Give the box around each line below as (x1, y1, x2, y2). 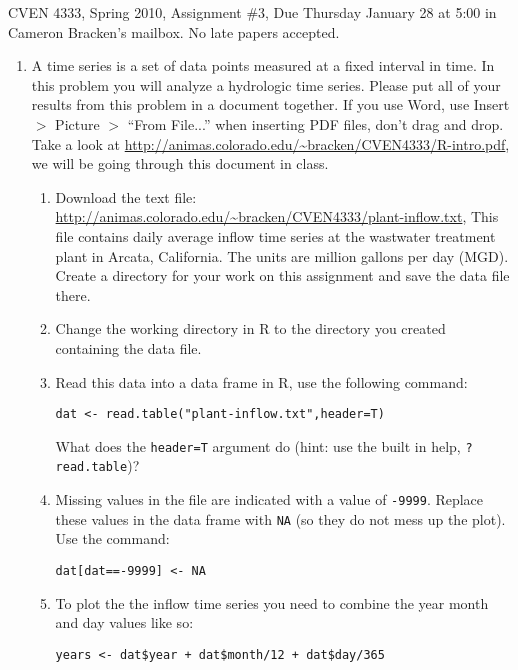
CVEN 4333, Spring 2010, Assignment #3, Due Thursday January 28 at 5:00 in (8, 2, 497, 22)
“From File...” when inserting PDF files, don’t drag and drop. (127, 113, 504, 134)
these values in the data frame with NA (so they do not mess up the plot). (55, 508, 506, 529)
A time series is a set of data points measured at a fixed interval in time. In (31, 55, 495, 76)
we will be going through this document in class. (31, 153, 329, 174)
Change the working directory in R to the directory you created (55, 318, 446, 339)
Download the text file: (55, 186, 197, 207)
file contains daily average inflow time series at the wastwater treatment (55, 225, 496, 246)
